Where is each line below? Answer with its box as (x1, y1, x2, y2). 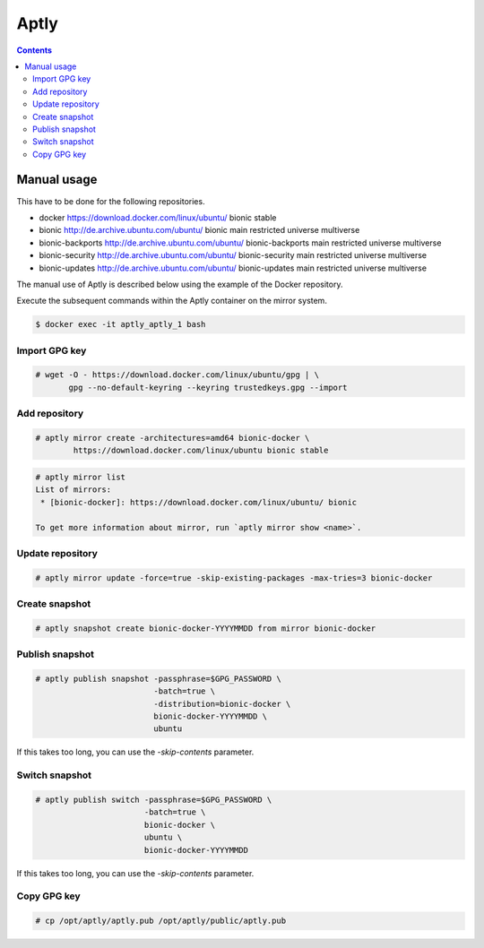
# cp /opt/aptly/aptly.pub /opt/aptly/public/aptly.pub (35, 916, 287, 926)
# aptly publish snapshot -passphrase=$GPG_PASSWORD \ (35, 673, 281, 684)
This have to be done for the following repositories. (16, 195, 205, 206)
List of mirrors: (35, 485, 112, 495)
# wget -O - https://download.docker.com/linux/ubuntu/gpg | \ (35, 370, 320, 380)
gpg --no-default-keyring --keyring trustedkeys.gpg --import (68, 382, 348, 392)
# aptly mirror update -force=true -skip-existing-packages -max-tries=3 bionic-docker (35, 573, 433, 582)
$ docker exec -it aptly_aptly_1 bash (35, 319, 206, 330)
